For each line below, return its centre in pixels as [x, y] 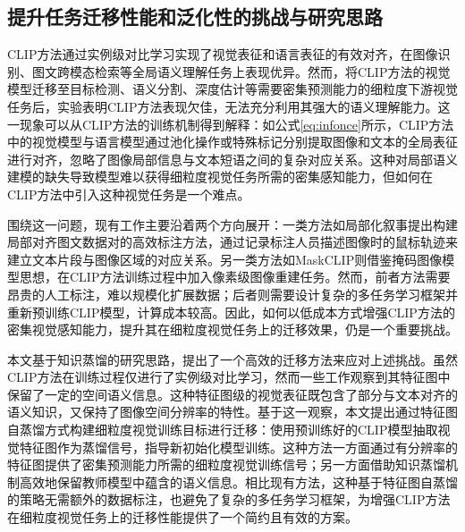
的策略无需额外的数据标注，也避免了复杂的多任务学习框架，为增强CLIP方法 [229, 499]
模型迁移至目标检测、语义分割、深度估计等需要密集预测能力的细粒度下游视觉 [232, 89]
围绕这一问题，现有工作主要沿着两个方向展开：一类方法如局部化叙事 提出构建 [232, 224]
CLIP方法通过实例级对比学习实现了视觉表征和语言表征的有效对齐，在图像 [223, 54]
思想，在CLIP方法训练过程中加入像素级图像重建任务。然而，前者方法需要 [235, 277]
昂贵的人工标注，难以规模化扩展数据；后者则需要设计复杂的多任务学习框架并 [232, 294]
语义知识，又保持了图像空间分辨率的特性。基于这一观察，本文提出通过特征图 [232, 412]
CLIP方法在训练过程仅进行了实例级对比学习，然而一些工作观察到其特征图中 [229, 377]
